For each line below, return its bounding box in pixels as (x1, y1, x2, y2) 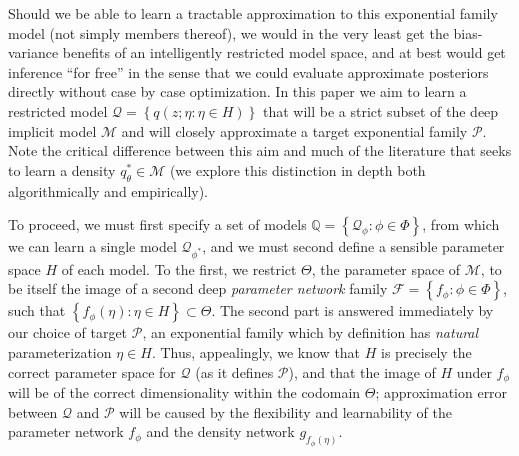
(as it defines (195, 361, 274, 382)
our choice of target (8, 322, 128, 343)
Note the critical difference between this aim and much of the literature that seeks (8, 140, 512, 161)
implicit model (8, 120, 97, 141)
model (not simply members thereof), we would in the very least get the (8, 22, 449, 43)
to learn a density (8, 159, 116, 180)
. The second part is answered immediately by (211, 300, 494, 321)
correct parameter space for (8, 361, 176, 382)
